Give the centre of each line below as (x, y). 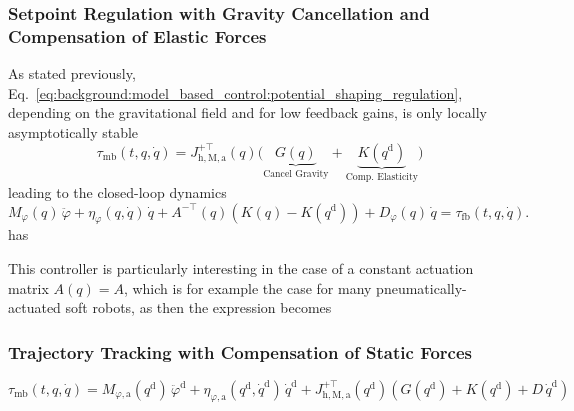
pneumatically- (421, 287)
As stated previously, (72, 73)
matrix (28, 287)
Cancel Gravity (296, 174)
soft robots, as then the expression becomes (198, 307)
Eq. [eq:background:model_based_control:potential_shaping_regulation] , (235, 92)
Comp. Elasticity (381, 177)
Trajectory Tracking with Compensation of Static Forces (240, 351)
